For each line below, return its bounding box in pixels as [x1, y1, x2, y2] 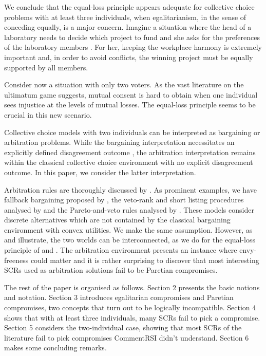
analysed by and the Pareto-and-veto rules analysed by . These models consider [4, 204, 254, 215]
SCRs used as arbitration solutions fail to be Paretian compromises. [4, 265, 218, 275]
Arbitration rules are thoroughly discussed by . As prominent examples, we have [4, 184, 257, 195]
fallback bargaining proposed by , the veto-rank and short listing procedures [4, 194, 244, 205]
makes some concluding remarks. [4, 342, 107, 353]
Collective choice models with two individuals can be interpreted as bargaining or [4, 126, 260, 137]
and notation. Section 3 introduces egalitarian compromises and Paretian [4, 292, 234, 303]
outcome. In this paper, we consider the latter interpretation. [4, 166, 196, 177]
